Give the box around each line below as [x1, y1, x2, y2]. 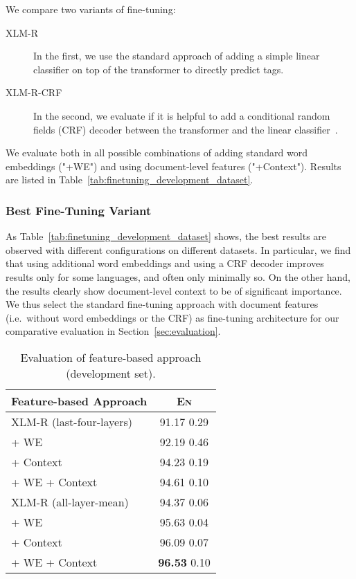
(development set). [66, 365, 156, 381]
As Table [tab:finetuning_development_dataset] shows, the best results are [6, 229, 327, 243]
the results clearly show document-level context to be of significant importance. [6, 283, 342, 297]
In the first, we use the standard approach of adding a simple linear [33, 48, 320, 63]
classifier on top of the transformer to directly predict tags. [33, 62, 284, 76]
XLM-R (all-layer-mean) [11, 493, 129, 510]
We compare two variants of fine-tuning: [6, 2, 176, 16]
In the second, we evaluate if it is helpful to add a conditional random [33, 108, 330, 122]
